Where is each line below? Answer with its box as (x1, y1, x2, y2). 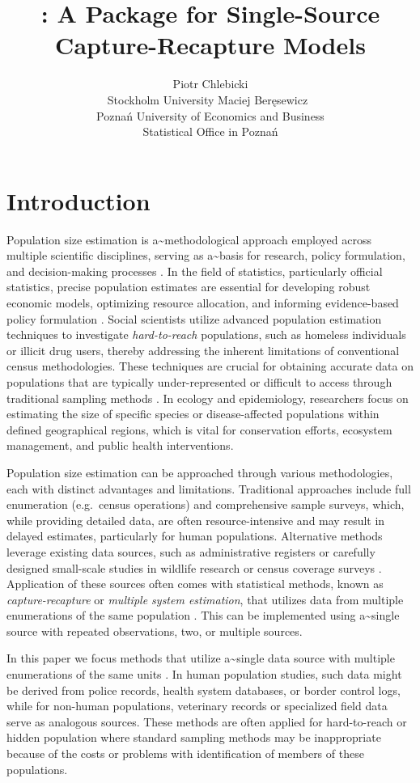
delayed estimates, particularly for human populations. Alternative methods (6, 527, 383, 544)
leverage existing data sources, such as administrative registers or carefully (6, 543, 375, 560)
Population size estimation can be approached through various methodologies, (6, 463, 393, 480)
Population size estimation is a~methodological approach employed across (6, 231, 371, 248)
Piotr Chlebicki (172, 75, 248, 92)
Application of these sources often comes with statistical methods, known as (6, 575, 384, 592)
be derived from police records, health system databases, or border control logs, (6, 681, 401, 698)
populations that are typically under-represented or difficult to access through (6, 373, 392, 390)
